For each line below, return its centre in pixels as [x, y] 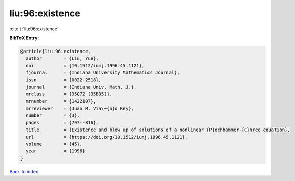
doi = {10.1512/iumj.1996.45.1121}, [85, 66]
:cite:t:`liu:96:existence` [34, 29]
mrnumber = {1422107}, [61, 101]
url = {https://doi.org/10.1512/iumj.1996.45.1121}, [107, 137]
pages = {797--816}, [62, 123]
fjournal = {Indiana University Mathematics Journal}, [103, 73]
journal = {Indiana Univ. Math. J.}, [81, 87]
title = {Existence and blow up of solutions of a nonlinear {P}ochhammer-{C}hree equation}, [158, 130]
